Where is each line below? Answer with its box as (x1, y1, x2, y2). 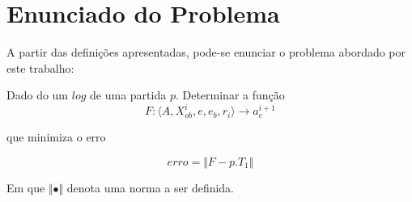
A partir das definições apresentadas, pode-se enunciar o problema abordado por (6, 44, 406, 61)
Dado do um (6, 86, 69, 103)
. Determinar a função (175, 86, 285, 103)
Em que (6, 179, 45, 196)
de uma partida (90, 86, 167, 103)
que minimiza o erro (6, 128, 106, 145)
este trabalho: (6, 59, 74, 76)
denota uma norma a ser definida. (66, 179, 235, 196)
